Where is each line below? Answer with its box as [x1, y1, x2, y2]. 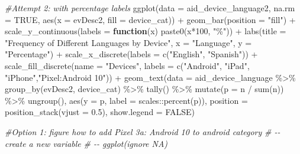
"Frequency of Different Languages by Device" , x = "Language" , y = [5, 36, 252, 48]
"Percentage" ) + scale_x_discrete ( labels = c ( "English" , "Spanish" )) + [5, 48, 258, 60]
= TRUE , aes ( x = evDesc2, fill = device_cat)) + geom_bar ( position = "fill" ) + [5, 13, 296, 25]
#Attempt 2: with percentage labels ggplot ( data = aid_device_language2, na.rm [5, 2, 295, 14]
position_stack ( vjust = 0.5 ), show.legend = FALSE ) [5, 106, 195, 118]
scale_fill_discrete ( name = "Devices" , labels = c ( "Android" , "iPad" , [5, 59, 250, 71]
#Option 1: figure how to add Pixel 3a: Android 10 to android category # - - [5, 125, 280, 137]
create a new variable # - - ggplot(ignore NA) [5, 137, 168, 149]
